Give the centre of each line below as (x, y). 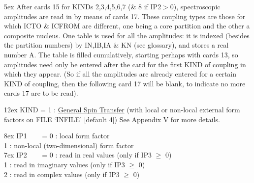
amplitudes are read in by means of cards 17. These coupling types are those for (125, 16)
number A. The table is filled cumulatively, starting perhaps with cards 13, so (121, 54)
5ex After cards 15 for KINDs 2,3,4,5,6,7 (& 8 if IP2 (83, 6)
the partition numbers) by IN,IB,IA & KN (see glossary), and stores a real (116, 45)
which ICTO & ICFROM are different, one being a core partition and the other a (127, 26)
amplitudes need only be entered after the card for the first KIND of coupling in (125, 64)
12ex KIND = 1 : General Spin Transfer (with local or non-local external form (122, 109)
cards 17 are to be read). (41, 93)
